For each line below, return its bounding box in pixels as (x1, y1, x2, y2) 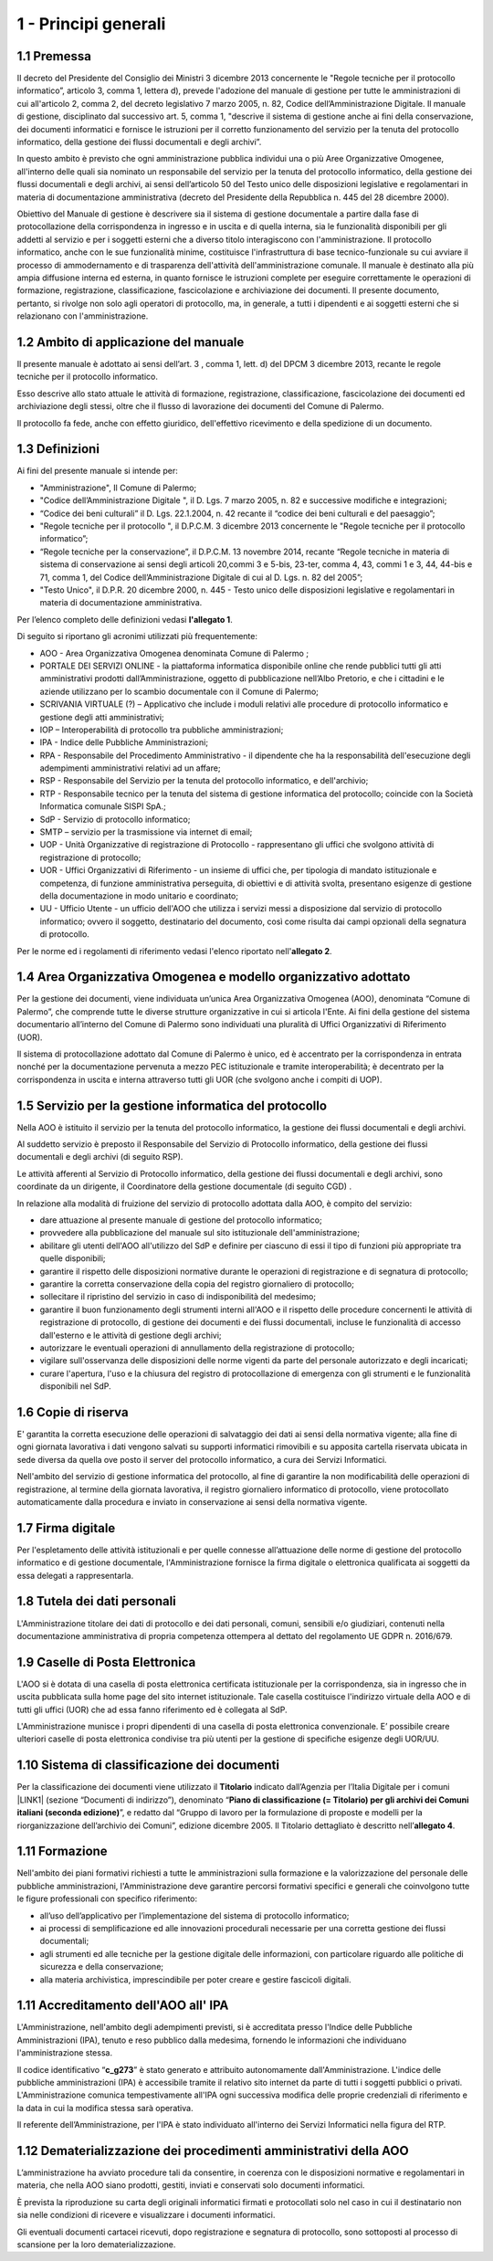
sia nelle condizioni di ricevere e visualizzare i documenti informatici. (16, 2210, 276, 2221)
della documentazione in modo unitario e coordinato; (39, 890, 239, 901)
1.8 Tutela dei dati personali (16, 1593, 177, 1609)
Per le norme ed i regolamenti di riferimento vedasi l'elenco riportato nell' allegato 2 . (16, 945, 332, 956)
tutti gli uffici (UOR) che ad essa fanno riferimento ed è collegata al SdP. (16, 1704, 288, 1715)
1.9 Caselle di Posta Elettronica (16, 1654, 196, 1670)
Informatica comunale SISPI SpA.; (39, 801, 166, 812)
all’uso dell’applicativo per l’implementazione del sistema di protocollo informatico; (39, 1909, 350, 1921)
